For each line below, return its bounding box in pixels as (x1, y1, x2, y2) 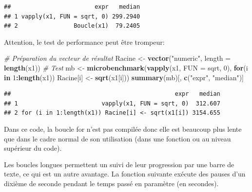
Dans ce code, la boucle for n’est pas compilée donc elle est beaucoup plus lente (4, 123, 242, 134)
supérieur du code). (4, 143, 62, 153)
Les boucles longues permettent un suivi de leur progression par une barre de (4, 159, 234, 169)
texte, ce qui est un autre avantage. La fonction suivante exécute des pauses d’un (4, 169, 246, 179)
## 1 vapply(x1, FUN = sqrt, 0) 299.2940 (4, 13, 140, 20)
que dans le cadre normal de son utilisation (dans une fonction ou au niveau (4, 133, 231, 143)
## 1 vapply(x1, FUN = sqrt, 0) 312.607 (4, 100, 220, 107)
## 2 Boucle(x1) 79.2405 (4, 22, 140, 30)
